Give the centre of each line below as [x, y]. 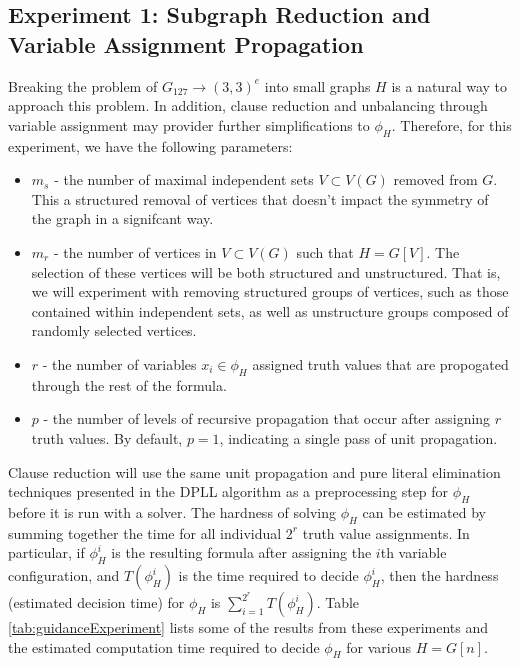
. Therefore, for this [451, 124]
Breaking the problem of [83, 85]
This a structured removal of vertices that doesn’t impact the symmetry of [260, 198]
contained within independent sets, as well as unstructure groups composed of [270, 310]
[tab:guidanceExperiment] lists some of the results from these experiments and [248, 627]
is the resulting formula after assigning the [241, 552]
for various [378, 646]
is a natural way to [449, 85]
